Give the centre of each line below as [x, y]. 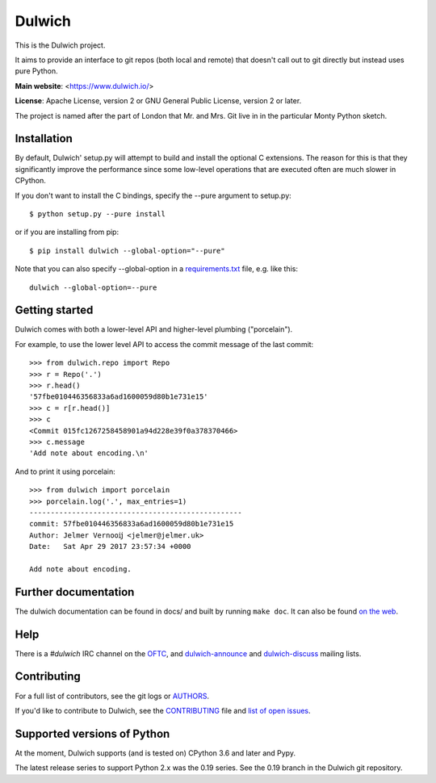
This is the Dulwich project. [60, 45]
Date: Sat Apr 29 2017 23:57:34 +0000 [110, 546]
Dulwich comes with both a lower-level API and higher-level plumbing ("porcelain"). [154, 329]
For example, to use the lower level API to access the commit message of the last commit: [164, 344]
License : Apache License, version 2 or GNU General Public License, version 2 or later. [158, 101]
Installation [44, 138]
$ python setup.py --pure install [97, 214]
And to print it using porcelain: [65, 471]
